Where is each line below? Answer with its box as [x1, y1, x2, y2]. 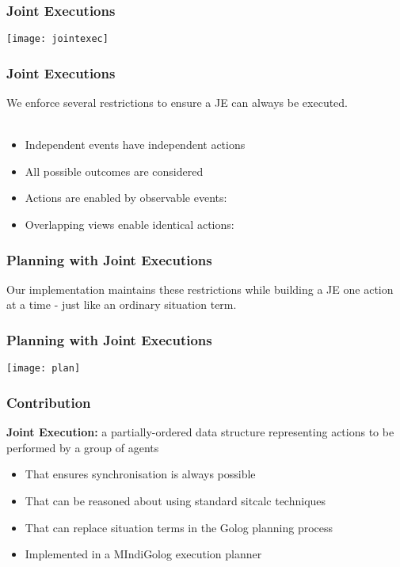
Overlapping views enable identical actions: [25, 216, 234, 233]
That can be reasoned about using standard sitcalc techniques [25, 492, 326, 508]
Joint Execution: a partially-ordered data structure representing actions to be [6, 424, 394, 440]
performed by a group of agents [6, 439, 159, 455]
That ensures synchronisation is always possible [25, 466, 256, 482]
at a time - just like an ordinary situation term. [6, 296, 237, 313]
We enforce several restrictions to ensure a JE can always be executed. [6, 94, 349, 111]
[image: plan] [6, 363, 81, 375]
